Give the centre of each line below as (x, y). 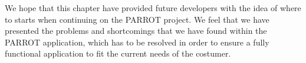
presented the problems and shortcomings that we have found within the (136, 31)
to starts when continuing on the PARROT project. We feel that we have (137, 19)
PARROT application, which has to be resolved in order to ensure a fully (137, 42)
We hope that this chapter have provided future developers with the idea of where (153, 8)
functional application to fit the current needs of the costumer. (118, 53)
